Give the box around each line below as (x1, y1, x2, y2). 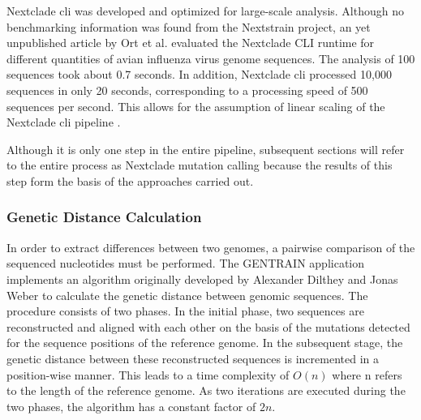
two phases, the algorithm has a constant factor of (6, 397, 256, 414)
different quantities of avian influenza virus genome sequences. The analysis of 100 (6, 49, 415, 66)
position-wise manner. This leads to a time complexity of (6, 366, 290, 383)
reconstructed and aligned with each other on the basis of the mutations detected (6, 318, 410, 335)
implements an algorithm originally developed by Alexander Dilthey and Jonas (6, 270, 398, 287)
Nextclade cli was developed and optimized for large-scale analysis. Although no (6, 2, 404, 19)
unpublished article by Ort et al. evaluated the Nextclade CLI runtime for (6, 34, 375, 51)
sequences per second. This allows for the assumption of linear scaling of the (6, 97, 385, 114)
